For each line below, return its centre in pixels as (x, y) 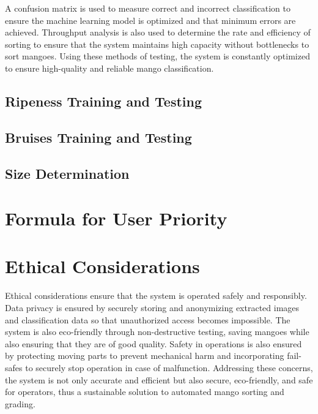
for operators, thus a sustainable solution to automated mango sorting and (145, 392)
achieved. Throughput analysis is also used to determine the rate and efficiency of (158, 32)
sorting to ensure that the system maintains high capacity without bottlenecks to (157, 44)
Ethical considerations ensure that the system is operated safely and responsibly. (156, 295)
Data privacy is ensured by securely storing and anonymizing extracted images (152, 307)
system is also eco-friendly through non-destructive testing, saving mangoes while (157, 332)
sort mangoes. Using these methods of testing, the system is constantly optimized (157, 56)
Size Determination (67, 173)
